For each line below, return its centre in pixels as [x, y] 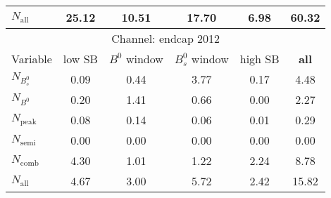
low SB [80, 59]
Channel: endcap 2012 [166, 38]
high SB [260, 59]
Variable [32, 59]
